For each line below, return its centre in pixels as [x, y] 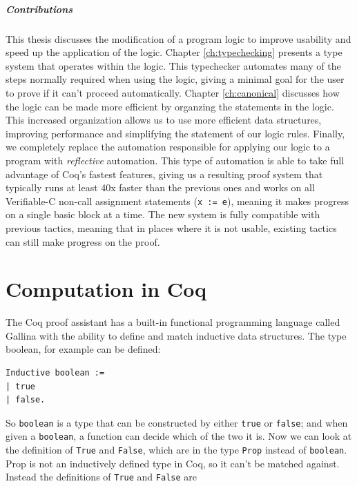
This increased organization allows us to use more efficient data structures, [164, 120]
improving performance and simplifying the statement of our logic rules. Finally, [175, 133]
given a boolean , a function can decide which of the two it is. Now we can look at [179, 436]
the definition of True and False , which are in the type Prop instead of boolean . [176, 450]
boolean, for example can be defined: [83, 349]
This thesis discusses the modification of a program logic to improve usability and [178, 38]
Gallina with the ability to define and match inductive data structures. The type [176, 335]
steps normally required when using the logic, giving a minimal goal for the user [175, 79]
